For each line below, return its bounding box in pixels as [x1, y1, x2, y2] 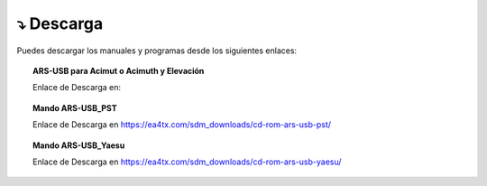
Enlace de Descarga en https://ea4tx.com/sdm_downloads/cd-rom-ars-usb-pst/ [32, 119, 332, 130]
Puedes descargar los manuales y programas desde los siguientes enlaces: [16, 45, 298, 56]
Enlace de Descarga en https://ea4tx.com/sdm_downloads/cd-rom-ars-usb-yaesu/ [32, 156, 342, 167]
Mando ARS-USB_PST [32, 102, 117, 113]
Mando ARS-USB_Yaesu [32, 140, 125, 151]
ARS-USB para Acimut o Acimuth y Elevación [32, 65, 205, 76]
